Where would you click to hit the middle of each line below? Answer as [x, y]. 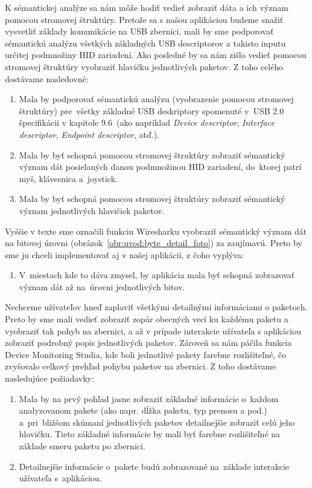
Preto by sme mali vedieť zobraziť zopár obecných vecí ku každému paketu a [147, 319]
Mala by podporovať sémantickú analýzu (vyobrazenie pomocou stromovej [156, 99]
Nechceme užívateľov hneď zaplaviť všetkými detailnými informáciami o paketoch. [156, 307]
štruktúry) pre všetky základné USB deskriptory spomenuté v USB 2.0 [151, 110]
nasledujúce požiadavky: [49, 378]
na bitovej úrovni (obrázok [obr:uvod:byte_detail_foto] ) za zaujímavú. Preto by [154, 243]
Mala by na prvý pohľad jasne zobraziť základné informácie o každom [149, 398]
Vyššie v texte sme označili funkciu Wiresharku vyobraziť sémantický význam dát [156, 231]
